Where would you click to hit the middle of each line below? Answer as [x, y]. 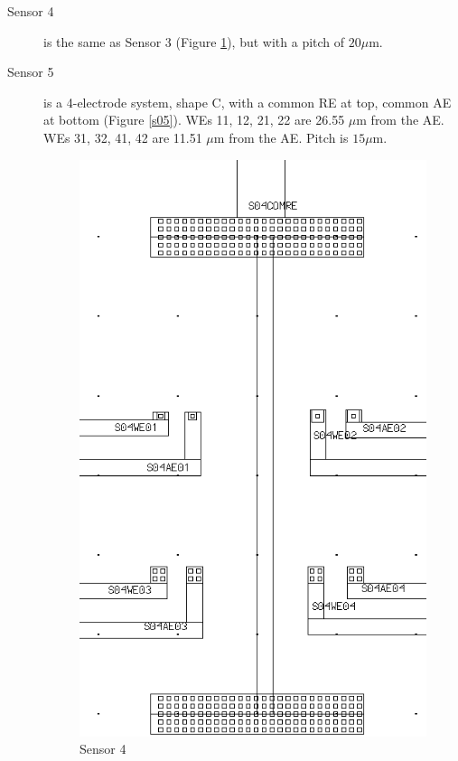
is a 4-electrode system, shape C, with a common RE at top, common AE [248, 102]
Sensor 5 [31, 72]
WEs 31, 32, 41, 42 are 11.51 [123, 137]
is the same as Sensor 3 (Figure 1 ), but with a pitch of [194, 41]
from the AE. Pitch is [289, 137]
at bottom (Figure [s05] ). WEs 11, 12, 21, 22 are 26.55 [194, 120]
